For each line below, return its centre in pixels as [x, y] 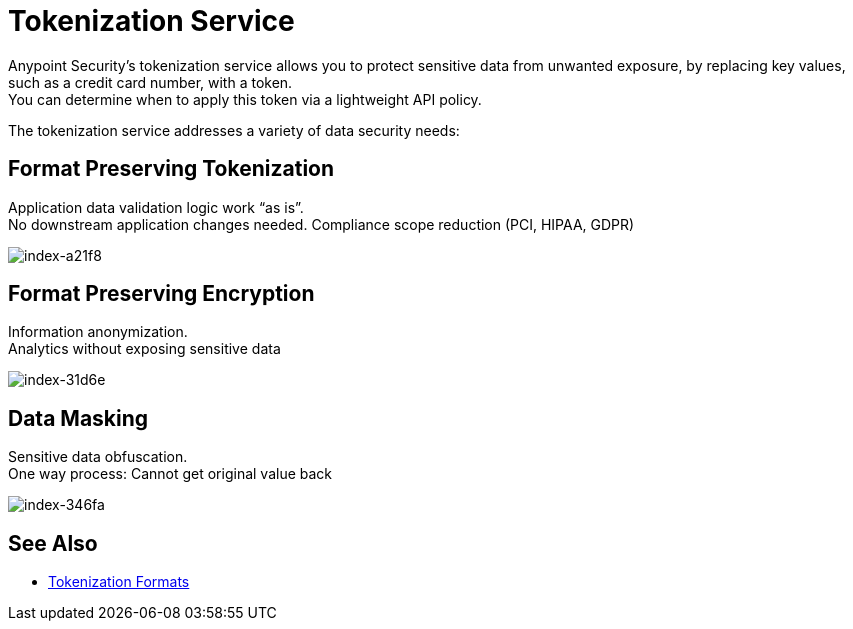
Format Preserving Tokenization [171, 169]
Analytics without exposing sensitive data [144, 349]
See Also [53, 543]
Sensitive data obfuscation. [98, 457]
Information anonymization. [98, 332]
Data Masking [78, 418]
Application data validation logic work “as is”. [156, 207]
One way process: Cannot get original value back [170, 474]
